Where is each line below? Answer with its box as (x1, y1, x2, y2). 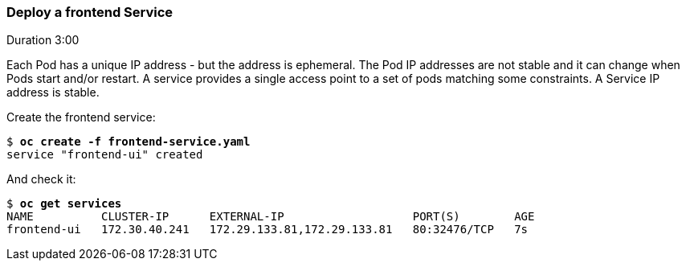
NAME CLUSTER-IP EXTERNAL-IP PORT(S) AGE (6, 210, 535, 224)
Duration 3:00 (6, 33, 80, 47)
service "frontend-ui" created (6, 148, 203, 162)
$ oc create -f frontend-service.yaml (6, 135, 251, 149)
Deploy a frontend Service (6, 4, 174, 20)
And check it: (6, 172, 76, 187)
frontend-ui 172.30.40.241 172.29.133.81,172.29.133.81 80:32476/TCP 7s (6, 223, 529, 236)
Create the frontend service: (6, 110, 156, 125)
